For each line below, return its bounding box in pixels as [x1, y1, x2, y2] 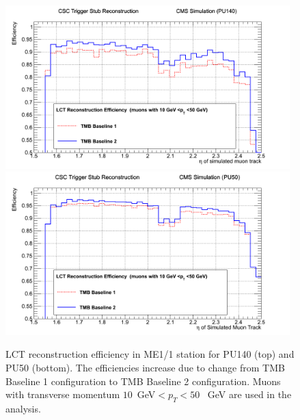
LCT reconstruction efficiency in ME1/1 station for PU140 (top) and [5, 347, 295, 361]
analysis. [5, 402, 41, 416]
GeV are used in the [207, 387, 292, 402]
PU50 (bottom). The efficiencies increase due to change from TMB [5, 360, 285, 375]
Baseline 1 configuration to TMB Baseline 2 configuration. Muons [5, 373, 281, 388]
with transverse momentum [5, 387, 120, 402]
